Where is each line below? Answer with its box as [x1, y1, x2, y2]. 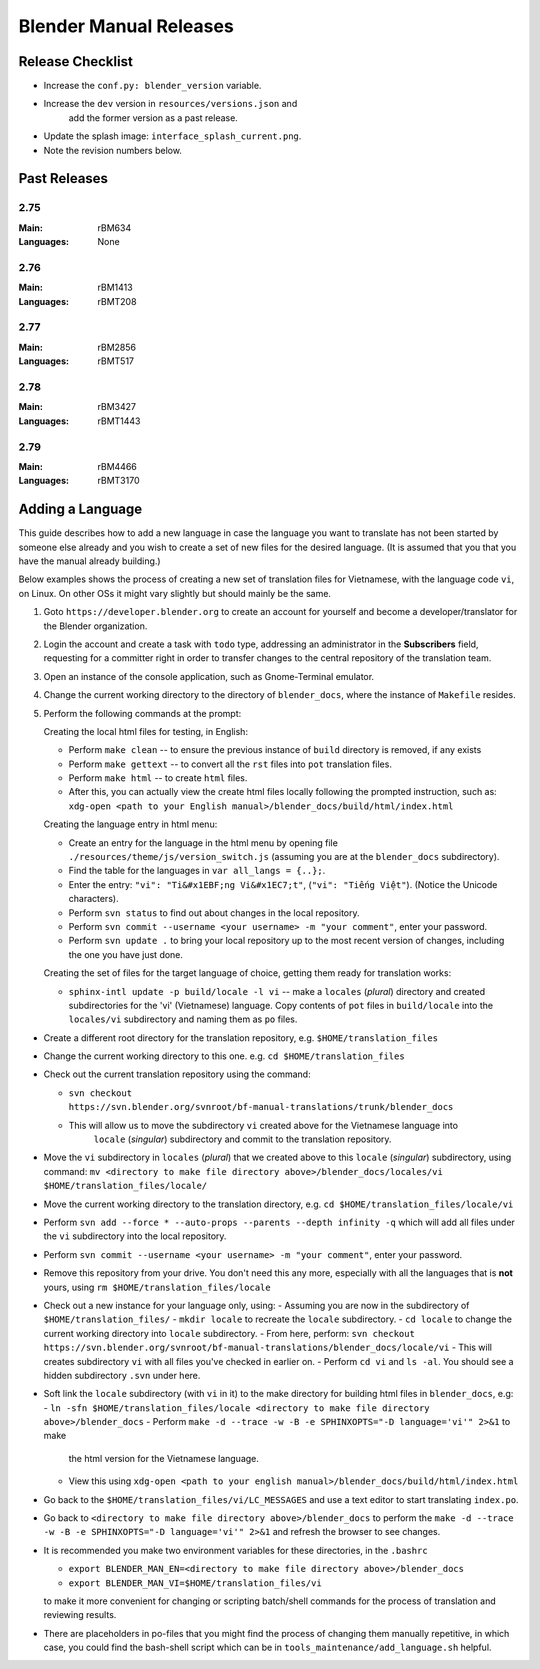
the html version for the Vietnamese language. [68, 1452, 260, 1464]
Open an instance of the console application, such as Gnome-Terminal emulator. [43, 670, 375, 682]
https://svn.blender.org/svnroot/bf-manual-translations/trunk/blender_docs [68, 1101, 454, 1113]
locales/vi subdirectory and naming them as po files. [68, 1013, 298, 1025]
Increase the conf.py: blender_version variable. [43, 80, 262, 92]
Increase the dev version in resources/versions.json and [43, 98, 298, 110]
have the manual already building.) [18, 555, 161, 567]
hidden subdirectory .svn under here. [43, 1369, 201, 1381]
